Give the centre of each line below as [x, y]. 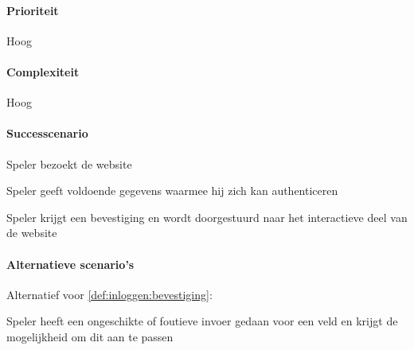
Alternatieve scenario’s [70, 264]
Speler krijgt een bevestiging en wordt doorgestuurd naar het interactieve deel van [207, 217]
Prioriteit [33, 10]
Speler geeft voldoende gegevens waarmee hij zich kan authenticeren [172, 191]
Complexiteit [43, 71]
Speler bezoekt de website [69, 163]
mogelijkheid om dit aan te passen [90, 336]
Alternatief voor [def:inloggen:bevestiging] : [109, 294]
